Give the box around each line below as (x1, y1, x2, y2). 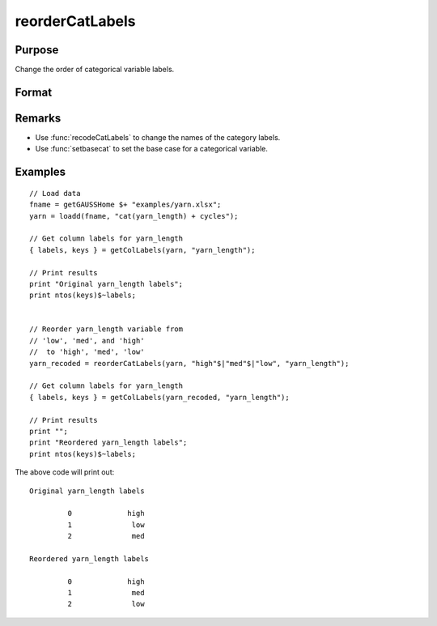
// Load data (29, 189, 81, 198)
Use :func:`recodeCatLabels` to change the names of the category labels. (35, 132, 281, 142)
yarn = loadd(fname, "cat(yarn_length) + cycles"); (29, 211, 239, 220)
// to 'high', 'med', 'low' (29, 347, 145, 356)
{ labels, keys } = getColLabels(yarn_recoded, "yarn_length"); (29, 393, 291, 402)
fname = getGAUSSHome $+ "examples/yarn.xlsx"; (29, 200, 222, 210)
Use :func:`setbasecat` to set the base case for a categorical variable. (35, 144, 269, 154)
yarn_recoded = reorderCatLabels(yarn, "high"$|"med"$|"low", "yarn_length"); (29, 359, 350, 368)
